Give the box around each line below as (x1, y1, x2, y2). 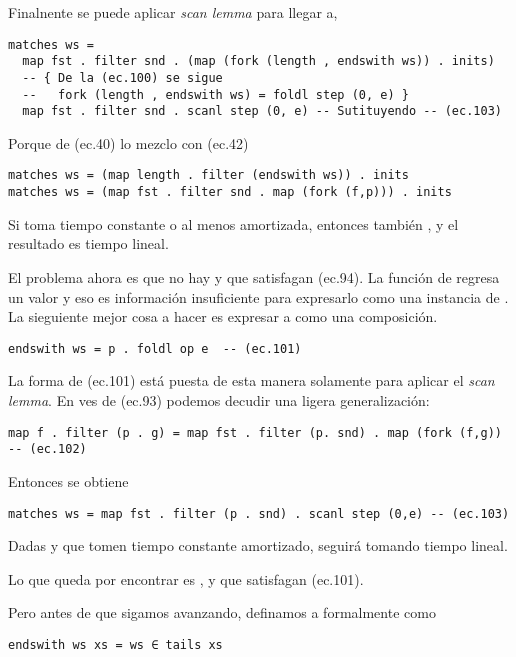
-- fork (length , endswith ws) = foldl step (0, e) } (22, 87, 409, 102)
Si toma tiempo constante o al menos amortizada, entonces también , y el (8, 213, 459, 234)
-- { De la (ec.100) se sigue (22, 70, 223, 85)
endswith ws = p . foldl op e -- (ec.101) (8, 341, 302, 356)
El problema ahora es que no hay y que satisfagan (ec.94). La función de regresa (8, 266, 500, 287)
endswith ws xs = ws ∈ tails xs (8, 637, 223, 652)
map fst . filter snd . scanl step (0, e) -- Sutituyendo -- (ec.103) (22, 104, 502, 119)
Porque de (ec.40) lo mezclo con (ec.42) (8, 132, 249, 153)
